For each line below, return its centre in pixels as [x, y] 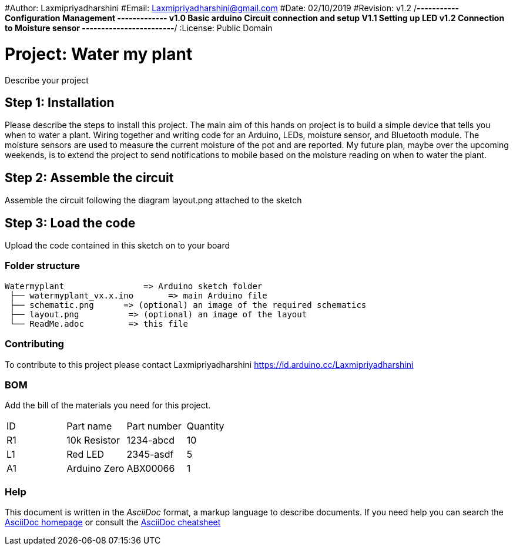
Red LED [85, 455]
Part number [154, 426]
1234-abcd [150, 440]
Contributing [34, 344]
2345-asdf [150, 455]
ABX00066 [151, 469]
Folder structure [42, 266]
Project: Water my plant [99, 54]
